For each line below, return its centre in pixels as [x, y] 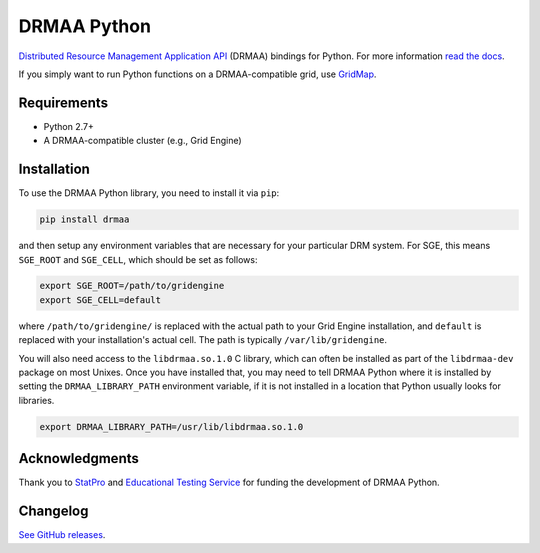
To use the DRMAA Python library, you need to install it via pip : [149, 193]
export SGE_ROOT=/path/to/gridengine [132, 286]
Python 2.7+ [69, 126]
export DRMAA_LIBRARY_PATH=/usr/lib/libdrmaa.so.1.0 [171, 426]
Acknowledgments [79, 458]
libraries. [36, 400]
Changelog [53, 511]
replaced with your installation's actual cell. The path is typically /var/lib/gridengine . [203, 340]
